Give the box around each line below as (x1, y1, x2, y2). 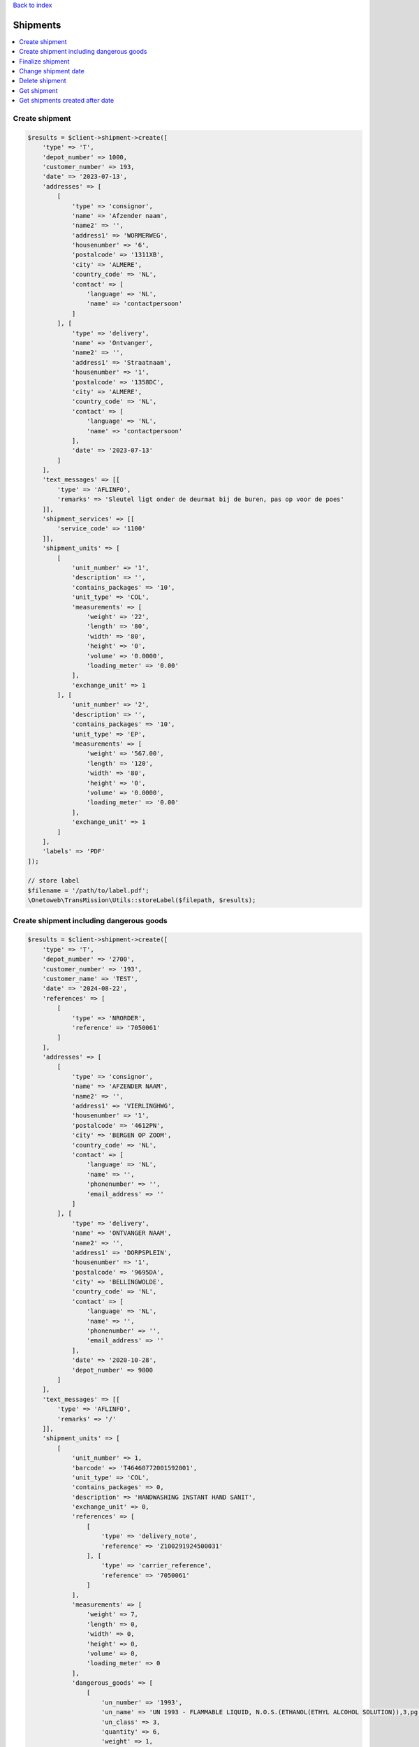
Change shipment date (19, 67, 85, 75)
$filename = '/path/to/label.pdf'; (27, 886, 149, 894)
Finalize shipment (19, 57, 70, 66)
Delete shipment (19, 77, 66, 85)
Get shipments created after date (19, 96, 115, 105)
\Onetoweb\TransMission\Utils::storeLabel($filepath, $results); (27, 897, 256, 904)
